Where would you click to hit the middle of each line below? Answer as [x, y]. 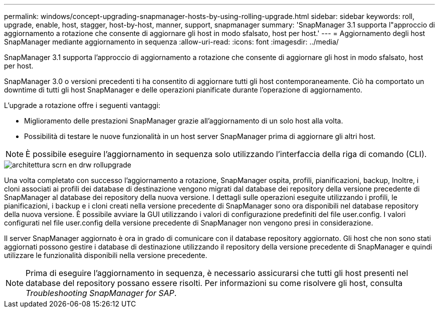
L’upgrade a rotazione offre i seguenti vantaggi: [82, 105]
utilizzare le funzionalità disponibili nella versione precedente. [106, 255]
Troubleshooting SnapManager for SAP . [101, 293]
